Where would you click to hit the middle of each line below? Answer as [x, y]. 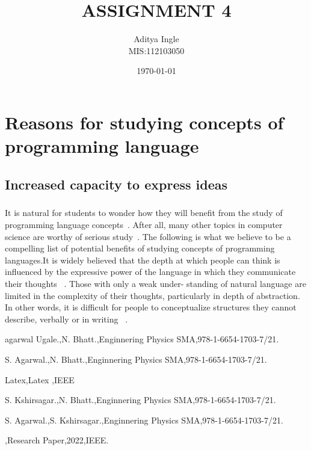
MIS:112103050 [156, 50]
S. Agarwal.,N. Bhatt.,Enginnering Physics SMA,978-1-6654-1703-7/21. [136, 359]
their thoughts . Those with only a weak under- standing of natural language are [155, 283]
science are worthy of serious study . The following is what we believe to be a [148, 236]
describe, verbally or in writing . [66, 319]
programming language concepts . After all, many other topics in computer [144, 225]
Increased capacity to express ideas [116, 184]
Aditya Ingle [156, 39]
